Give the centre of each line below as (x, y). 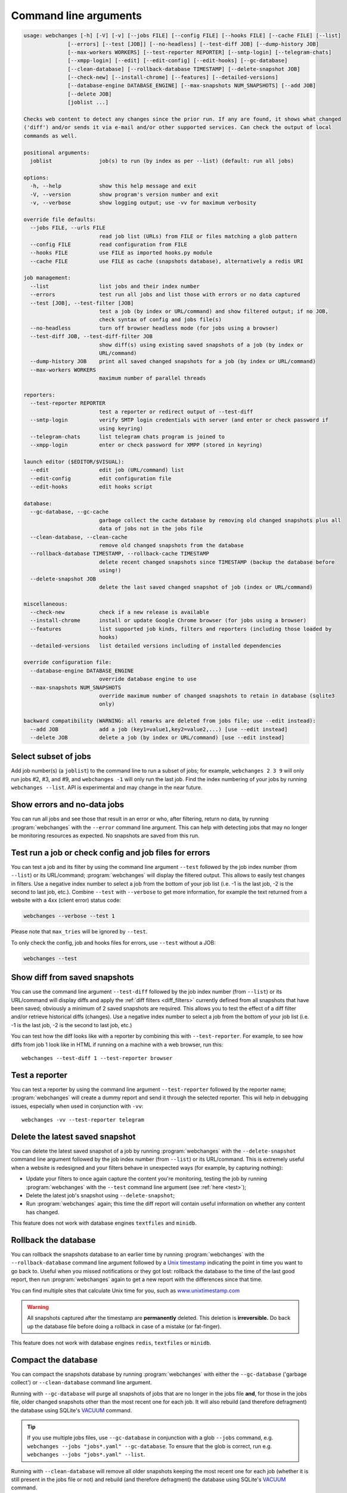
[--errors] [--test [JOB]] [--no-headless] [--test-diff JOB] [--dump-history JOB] (193, 44)
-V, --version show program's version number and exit (124, 194)
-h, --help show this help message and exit (113, 186)
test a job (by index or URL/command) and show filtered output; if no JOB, (214, 311)
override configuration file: (68, 662)
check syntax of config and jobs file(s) (160, 320)
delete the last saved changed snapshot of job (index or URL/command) (206, 587)
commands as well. (50, 136)
